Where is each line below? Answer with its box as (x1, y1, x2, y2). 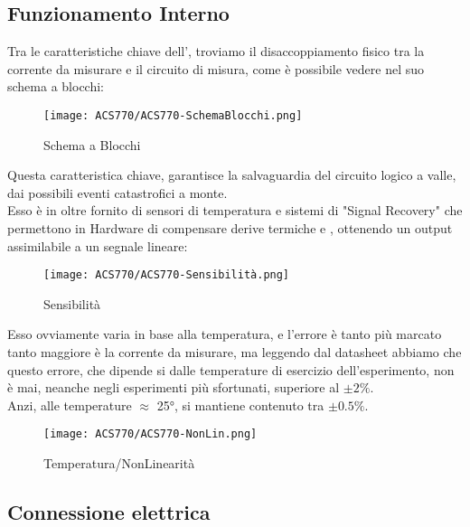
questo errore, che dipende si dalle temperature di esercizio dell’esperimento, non (7, 360, 455, 379)
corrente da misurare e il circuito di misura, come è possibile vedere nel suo (7, 59, 425, 78)
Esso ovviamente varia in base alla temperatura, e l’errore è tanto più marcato (7, 325, 442, 343)
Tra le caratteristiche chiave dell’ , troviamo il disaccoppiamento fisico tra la (7, 42, 425, 61)
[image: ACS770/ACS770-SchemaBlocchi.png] (43, 108, 303, 122)
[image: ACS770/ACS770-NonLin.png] (43, 428, 258, 441)
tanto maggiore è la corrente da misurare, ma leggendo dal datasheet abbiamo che (7, 343, 462, 362)
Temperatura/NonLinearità (43, 454, 195, 473)
